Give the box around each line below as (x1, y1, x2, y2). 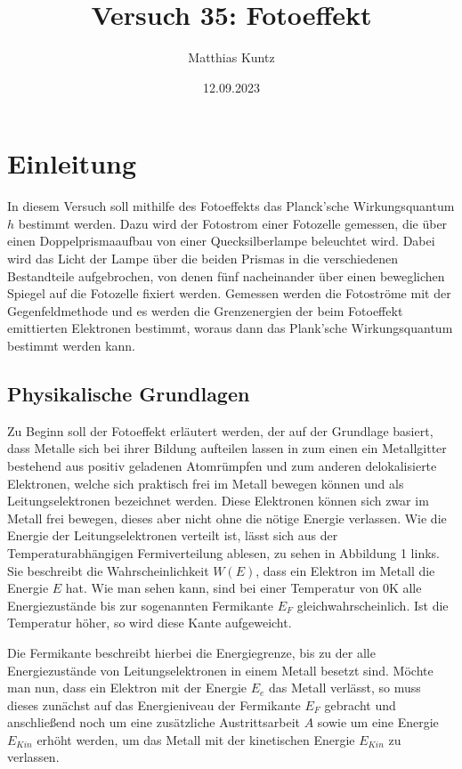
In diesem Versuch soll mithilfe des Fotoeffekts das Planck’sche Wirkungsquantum (7, 197, 455, 215)
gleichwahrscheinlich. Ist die (296, 595, 449, 614)
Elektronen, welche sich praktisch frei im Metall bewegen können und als (7, 474, 404, 492)
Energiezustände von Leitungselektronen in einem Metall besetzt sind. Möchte (7, 660, 434, 679)
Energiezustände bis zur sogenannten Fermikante (7, 595, 274, 614)
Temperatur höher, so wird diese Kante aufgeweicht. (7, 613, 292, 632)
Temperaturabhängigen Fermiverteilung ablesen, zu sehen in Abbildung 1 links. (7, 543, 440, 562)
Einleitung (7, 145, 137, 182)
